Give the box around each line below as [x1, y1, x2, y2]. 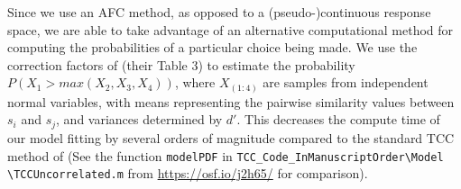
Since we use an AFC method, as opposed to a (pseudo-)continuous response [7, 3, 431, 21]
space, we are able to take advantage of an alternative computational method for [7, 20, 454, 39]
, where [174, 73, 216, 92]
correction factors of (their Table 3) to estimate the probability [7, 55, 355, 74]
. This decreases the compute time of [236, 110, 440, 129]
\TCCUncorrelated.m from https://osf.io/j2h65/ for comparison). [7, 164, 368, 183]
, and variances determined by [56, 110, 223, 129]
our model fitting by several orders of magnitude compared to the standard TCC [7, 128, 455, 147]
